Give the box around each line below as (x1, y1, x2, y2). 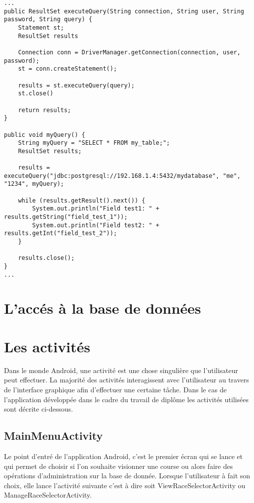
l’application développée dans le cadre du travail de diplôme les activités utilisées (4, 394, 249, 404)
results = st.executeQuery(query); (18, 82, 135, 89)
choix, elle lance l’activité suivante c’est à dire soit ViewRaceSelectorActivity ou (4, 480, 246, 490)
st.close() (18, 90, 54, 97)
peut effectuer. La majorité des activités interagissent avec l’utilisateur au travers (4, 375, 249, 385)
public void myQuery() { (4, 131, 85, 138)
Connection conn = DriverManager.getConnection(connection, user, (18, 48, 241, 56)
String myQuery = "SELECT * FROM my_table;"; (18, 139, 170, 147)
